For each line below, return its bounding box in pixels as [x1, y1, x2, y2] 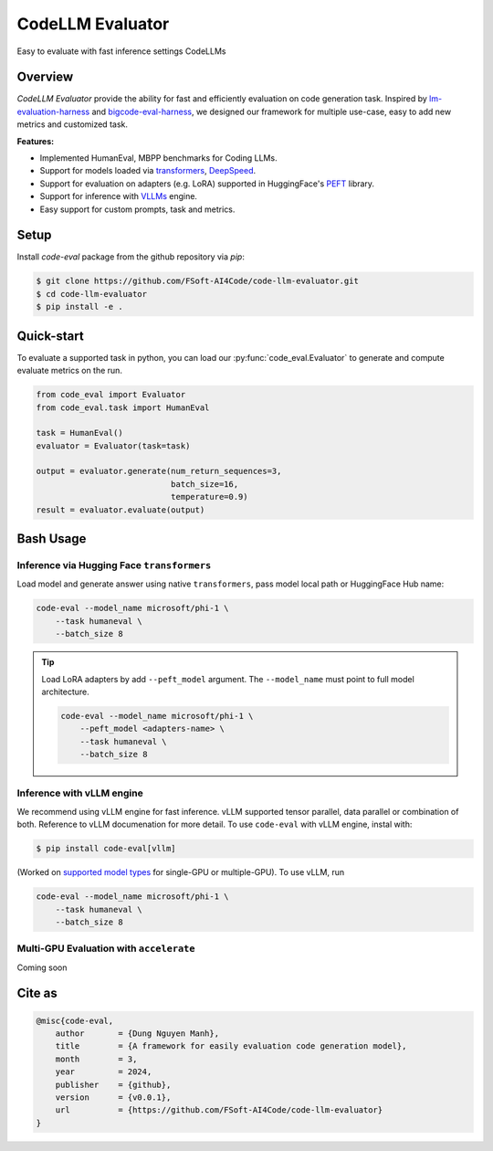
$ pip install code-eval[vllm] [36, 843, 177, 854]
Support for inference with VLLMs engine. [39, 191, 198, 202]
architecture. [41, 686, 90, 697]
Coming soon [16, 962, 68, 973]
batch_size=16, [170, 479, 239, 489]
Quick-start [16, 328, 84, 343]
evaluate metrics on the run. [16, 365, 123, 376]
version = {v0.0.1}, [55, 1093, 172, 1103]
